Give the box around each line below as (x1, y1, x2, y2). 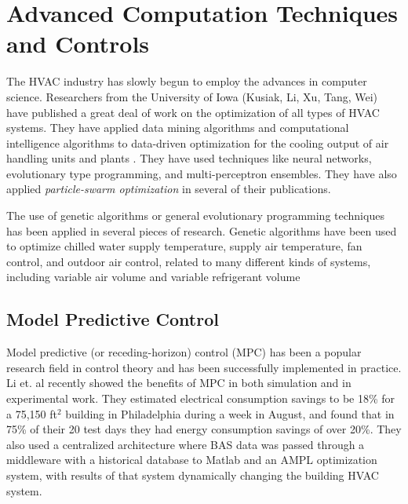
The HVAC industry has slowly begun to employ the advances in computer (6, 73, 367, 89)
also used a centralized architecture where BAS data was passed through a (6, 436, 365, 452)
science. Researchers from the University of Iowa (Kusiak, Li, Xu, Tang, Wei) (6, 88, 378, 104)
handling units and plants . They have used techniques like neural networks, (6, 150, 372, 166)
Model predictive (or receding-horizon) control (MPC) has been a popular (6, 344, 362, 360)
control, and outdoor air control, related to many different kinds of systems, (6, 253, 371, 269)
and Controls (6, 27, 150, 60)
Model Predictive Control (6, 307, 219, 331)
